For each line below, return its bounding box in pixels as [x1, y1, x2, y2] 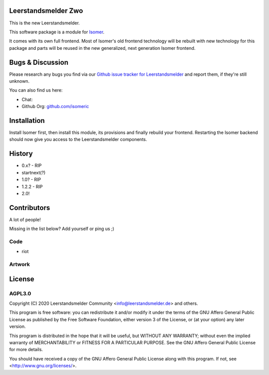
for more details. [9, 347, 43, 353]
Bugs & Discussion [9, 58, 69, 67]
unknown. [9, 78, 30, 84]
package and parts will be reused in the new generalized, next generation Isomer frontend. [9, 45, 196, 51]
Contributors [9, 203, 50, 212]
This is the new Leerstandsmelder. [9, 20, 80, 26]
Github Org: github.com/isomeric [21, 104, 89, 110]
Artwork [9, 261, 30, 268]
